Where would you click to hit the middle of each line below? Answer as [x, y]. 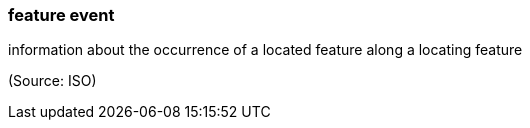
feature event [61, 15]
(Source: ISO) [52, 81]
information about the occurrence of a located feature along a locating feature [265, 50]
